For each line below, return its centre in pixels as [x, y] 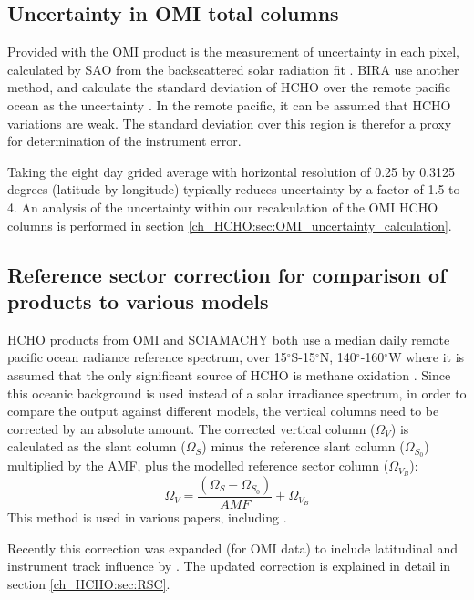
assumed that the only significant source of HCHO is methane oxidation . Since [229, 374]
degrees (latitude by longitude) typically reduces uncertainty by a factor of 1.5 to [234, 189]
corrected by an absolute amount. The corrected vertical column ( [191, 428]
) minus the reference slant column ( [303, 446]
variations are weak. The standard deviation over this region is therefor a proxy [230, 123]
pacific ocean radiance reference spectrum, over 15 [147, 357]
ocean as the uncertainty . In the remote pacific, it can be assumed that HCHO [229, 104]
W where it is [427, 357]
